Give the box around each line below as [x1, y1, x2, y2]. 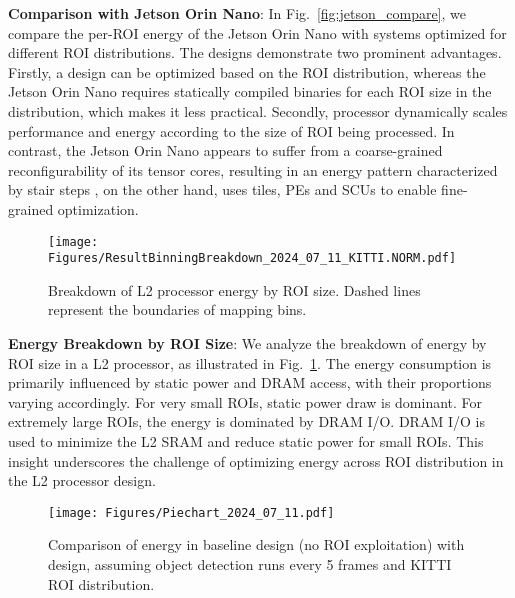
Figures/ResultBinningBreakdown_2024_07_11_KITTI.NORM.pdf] [48, 251, 457, 266]
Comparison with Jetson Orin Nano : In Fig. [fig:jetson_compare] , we [8, 3, 467, 23]
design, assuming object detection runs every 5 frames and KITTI [48, 554, 452, 575]
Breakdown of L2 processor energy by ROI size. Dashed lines [48, 279, 421, 300]
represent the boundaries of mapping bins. [48, 299, 307, 320]
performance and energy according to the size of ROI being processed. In [8, 120, 455, 141]
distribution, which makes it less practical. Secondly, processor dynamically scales [8, 100, 508, 121]
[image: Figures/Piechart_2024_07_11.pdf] [48, 505, 335, 520]
